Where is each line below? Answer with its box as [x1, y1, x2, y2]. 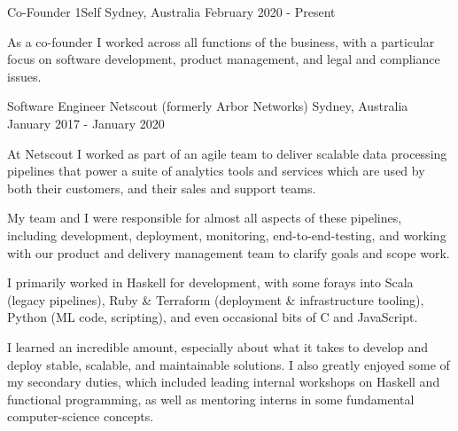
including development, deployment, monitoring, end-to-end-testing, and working [7, 225, 446, 244]
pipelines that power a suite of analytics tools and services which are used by [7, 161, 425, 180]
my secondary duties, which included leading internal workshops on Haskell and [7, 372, 440, 391]
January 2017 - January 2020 [7, 114, 165, 132]
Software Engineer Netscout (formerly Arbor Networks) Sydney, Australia [7, 97, 408, 115]
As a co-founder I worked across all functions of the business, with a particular [7, 32, 435, 51]
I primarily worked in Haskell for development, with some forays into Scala [7, 273, 414, 292]
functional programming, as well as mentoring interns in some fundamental [7, 389, 415, 408]
